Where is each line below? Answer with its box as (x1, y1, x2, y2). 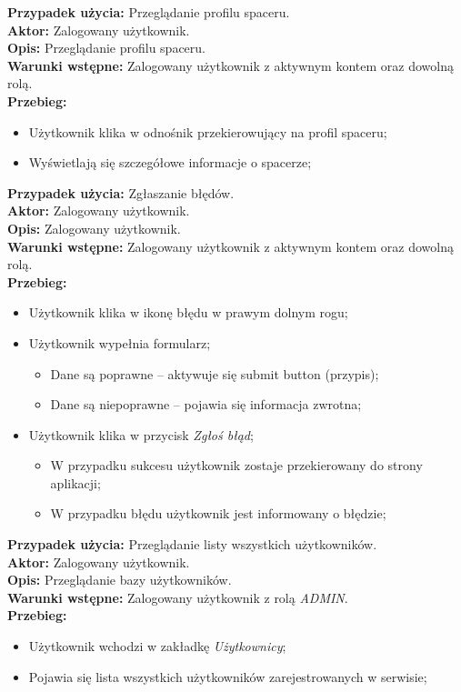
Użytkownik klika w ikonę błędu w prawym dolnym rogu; (28, 303, 348, 322)
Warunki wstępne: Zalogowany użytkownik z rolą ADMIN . (7, 587, 348, 607)
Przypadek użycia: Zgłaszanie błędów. (7, 183, 235, 202)
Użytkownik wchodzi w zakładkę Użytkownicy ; (28, 637, 286, 656)
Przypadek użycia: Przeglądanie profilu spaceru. (7, 3, 290, 21)
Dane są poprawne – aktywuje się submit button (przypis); (50, 364, 379, 383)
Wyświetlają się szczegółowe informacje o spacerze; (28, 153, 312, 172)
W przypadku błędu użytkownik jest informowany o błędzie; (50, 504, 386, 523)
